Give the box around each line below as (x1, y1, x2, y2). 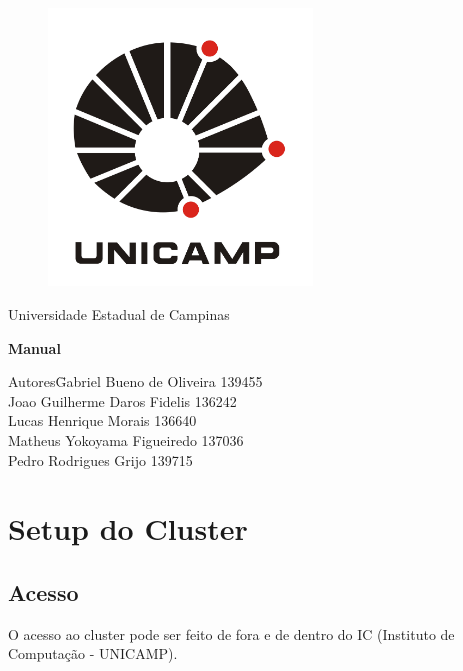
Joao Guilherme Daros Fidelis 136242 (8, 390, 237, 411)
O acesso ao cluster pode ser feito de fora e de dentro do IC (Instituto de (8, 623, 455, 644)
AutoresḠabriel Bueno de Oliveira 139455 (8, 371, 263, 392)
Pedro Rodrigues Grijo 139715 (8, 449, 193, 470)
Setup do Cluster (8, 508, 248, 549)
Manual (8, 337, 61, 358)
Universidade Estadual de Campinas (8, 304, 230, 325)
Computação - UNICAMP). (8, 643, 178, 664)
